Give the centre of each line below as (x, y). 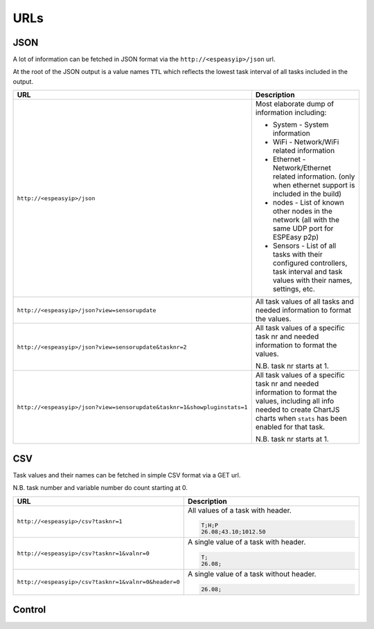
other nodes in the (302, 211)
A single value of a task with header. (247, 542)
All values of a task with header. (240, 510)
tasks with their (297, 255)
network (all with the (306, 220)
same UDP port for (303, 228)
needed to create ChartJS (297, 410)
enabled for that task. (290, 427)
